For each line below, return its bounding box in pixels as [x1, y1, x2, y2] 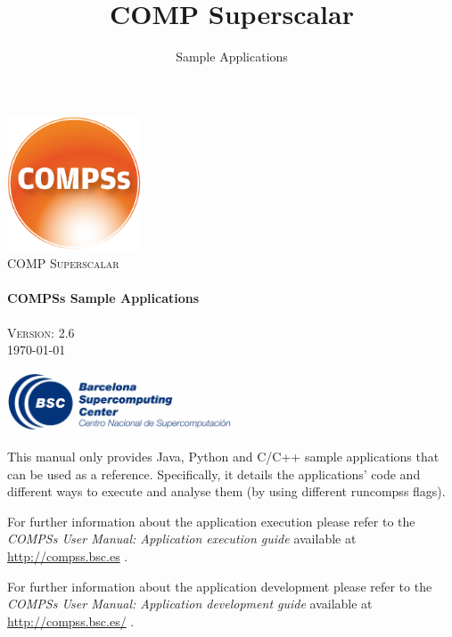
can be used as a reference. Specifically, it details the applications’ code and [7, 464, 421, 483]
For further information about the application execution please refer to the [7, 511, 415, 530]
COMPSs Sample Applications [7, 288, 200, 306]
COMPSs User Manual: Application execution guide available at [7, 529, 357, 548]
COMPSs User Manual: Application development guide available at [7, 594, 373, 613]
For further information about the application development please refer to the [7, 576, 432, 595]
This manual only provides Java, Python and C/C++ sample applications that [7, 447, 440, 466]
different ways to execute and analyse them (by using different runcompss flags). [7, 482, 446, 501]
